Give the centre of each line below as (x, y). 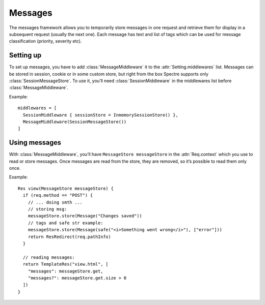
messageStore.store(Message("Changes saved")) (85, 216)
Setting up (25, 55)
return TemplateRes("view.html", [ (66, 264)
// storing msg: (47, 209)
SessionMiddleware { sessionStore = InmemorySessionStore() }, (101, 115)
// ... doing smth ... (55, 202)
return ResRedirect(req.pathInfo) (69, 237)
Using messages (35, 143)
